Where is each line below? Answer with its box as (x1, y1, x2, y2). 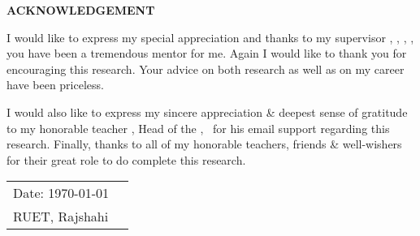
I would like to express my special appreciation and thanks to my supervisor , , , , (6, 28, 414, 45)
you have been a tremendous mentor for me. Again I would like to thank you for (6, 45, 407, 62)
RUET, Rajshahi (13, 207, 109, 226)
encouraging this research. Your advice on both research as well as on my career (6, 60, 405, 77)
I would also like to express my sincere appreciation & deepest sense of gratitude (6, 103, 408, 120)
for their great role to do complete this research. (6, 151, 246, 168)
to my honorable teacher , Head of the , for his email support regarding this (6, 119, 390, 136)
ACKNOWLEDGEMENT (6, 2, 155, 18)
